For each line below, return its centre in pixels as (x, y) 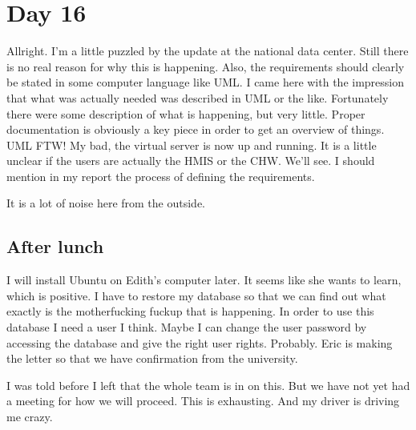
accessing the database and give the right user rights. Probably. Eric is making (200, 342)
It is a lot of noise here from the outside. (106, 203)
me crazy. (30, 417)
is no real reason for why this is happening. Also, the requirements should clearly (206, 66)
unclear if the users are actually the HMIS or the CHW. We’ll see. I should (191, 161)
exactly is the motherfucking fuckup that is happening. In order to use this (190, 311)
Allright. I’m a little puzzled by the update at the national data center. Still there (208, 51)
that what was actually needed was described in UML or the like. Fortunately (198, 97)
